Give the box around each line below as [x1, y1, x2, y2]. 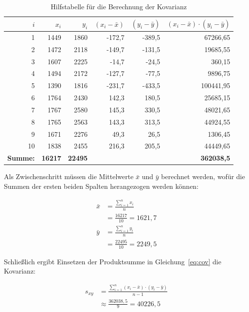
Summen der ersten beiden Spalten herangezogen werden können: [4, 181, 199, 191]
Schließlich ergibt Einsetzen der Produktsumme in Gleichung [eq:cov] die [4, 256, 221, 266]
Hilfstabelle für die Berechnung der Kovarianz [51, 1, 187, 11]
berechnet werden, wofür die [161, 171, 245, 182]
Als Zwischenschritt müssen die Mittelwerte [4, 171, 134, 182]
